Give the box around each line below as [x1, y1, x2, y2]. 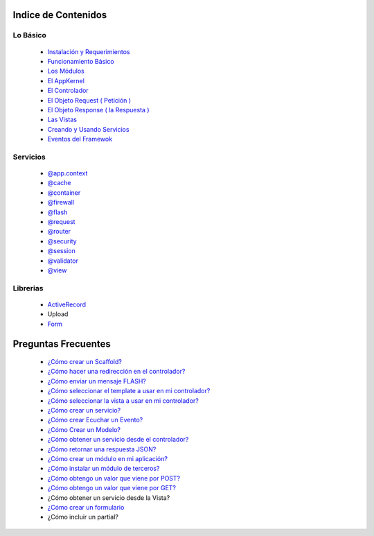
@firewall [47, 198, 75, 207]
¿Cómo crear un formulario [47, 503, 125, 511]
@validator [47, 257, 79, 265]
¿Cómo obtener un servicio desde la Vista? [47, 493, 170, 502]
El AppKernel [47, 76, 84, 85]
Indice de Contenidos [12, 9, 107, 21]
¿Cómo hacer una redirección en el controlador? [47, 368, 186, 376]
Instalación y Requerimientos [47, 47, 131, 55]
